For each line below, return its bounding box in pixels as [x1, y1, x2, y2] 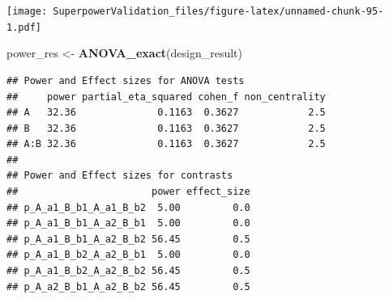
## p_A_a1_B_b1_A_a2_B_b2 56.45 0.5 [6, 233, 250, 245]
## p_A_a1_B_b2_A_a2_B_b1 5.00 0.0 [6, 249, 250, 261]
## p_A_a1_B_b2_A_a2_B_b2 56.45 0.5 [6, 265, 250, 277]
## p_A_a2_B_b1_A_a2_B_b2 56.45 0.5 [6, 280, 250, 293]
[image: [6, 6, 48, 17]
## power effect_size [6, 186, 250, 198]
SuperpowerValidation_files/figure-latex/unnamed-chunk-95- [53, 6, 384, 17]
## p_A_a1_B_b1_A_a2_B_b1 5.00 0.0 [6, 217, 250, 230]
